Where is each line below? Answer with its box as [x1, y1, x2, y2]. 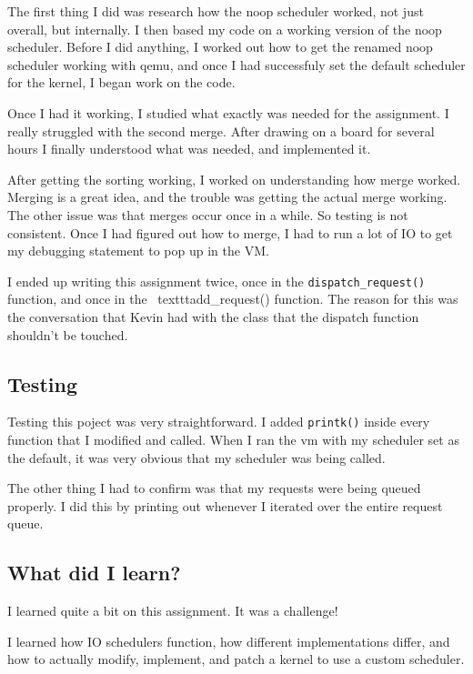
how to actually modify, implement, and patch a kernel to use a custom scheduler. [7, 649, 465, 669]
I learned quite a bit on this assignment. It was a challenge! [7, 601, 338, 620]
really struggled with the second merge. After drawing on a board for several [7, 121, 435, 140]
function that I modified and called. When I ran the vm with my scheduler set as [7, 430, 459, 449]
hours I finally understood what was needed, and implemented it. [7, 139, 371, 158]
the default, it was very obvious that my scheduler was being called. [7, 448, 386, 467]
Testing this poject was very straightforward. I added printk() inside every [7, 412, 430, 431]
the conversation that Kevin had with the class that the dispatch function [7, 307, 419, 326]
